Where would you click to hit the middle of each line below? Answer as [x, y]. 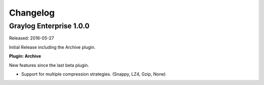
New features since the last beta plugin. [49, 65]
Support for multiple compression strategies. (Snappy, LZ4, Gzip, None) [93, 74]
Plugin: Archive [25, 56]
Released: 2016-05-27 [32, 38]
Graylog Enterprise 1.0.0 [49, 26]
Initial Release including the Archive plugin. [52, 47]
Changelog [32, 13]
